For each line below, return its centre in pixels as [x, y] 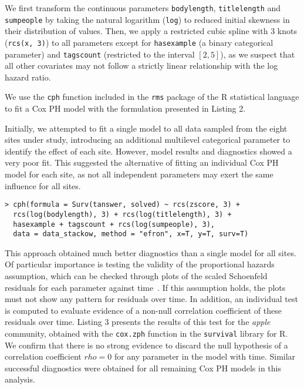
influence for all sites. [43, 185]
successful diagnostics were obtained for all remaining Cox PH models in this [143, 368]
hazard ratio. [28, 77]
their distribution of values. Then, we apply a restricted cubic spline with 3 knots [151, 31]
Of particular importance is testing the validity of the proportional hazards [140, 264]
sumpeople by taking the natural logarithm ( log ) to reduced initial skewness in [147, 19]
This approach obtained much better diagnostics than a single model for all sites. [151, 252]
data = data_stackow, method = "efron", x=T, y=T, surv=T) [131, 234]
